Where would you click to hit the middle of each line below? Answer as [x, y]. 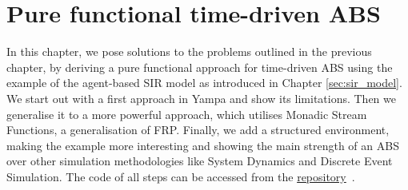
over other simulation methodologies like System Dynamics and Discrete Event [200, 161]
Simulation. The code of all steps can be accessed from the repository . [181, 176]
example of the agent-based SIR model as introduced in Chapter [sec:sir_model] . [204, 83]
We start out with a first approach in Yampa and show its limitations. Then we [202, 98]
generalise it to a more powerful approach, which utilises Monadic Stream [187, 114]
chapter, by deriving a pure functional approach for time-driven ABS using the [200, 67]
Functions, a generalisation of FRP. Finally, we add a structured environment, [198, 130]
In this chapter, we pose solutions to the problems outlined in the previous [189, 51]
